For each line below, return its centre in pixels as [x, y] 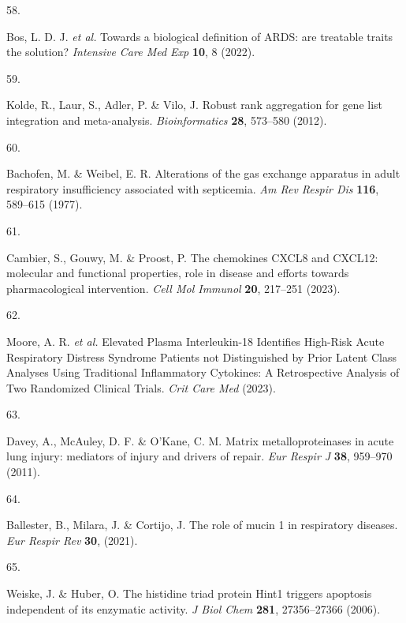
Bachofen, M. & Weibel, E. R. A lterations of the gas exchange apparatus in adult [203, 173]
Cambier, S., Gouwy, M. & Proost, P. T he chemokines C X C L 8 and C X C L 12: [192, 257]
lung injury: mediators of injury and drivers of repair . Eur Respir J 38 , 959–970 [199, 456]
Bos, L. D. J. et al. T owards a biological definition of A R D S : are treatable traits [200, 36]
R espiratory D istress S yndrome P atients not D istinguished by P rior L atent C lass [201, 357]
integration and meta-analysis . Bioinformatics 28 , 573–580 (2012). [167, 120]
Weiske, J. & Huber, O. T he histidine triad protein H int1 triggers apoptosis [189, 593]
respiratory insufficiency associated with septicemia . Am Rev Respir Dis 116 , [193, 188]
